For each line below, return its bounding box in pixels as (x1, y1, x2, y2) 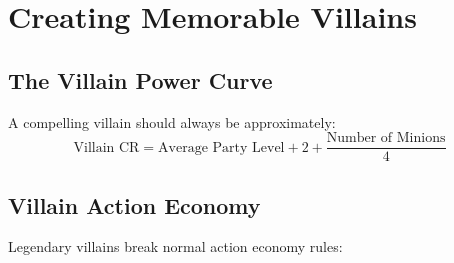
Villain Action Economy (8, 189, 261, 220)
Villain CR (73, 140, 140, 155)
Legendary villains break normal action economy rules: (8, 236, 343, 257)
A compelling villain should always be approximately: (8, 111, 336, 132)
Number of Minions (326, 131, 446, 146)
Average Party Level (158, 140, 285, 155)
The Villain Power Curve (8, 64, 273, 95)
